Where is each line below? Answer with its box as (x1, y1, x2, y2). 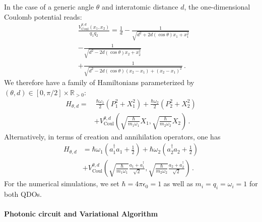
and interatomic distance (102, 2, 178, 12)
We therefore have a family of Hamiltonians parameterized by (4, 77, 194, 88)
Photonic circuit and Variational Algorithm (4, 208, 158, 219)
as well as (163, 178, 193, 189)
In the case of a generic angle (4, 2, 94, 12)
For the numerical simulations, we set (4, 178, 119, 189)
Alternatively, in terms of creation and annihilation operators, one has (4, 131, 221, 141)
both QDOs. (4, 189, 42, 199)
